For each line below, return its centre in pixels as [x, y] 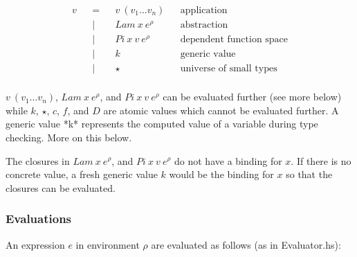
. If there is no [321, 160]
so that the [309, 174]
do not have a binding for [228, 160]
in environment [108, 244]
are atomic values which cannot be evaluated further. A [221, 110]
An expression [35, 244]
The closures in [38, 160]
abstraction [204, 25]
